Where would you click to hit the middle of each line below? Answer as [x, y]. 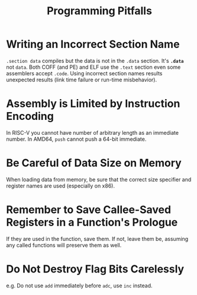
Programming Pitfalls [99, 11]
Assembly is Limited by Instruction [93, 104]
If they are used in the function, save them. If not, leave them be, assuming [97, 239]
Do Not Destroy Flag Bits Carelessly [95, 269]
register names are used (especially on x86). [61, 186]
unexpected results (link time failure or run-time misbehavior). [82, 80]
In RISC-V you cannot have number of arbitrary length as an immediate [93, 132]
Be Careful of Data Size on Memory [94, 163]
